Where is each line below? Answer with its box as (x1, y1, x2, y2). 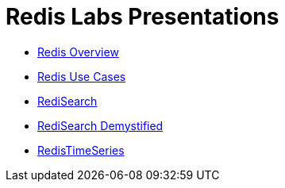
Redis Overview (37, 44, 119, 59)
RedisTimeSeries (37, 143, 125, 157)
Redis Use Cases (37, 69, 126, 83)
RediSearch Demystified (37, 118, 164, 132)
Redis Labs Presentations (6, 3, 279, 30)
